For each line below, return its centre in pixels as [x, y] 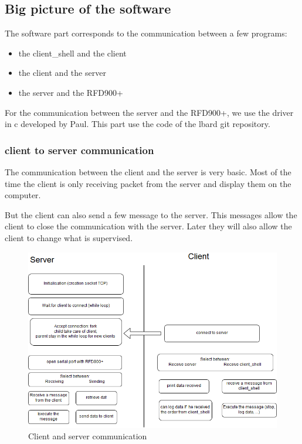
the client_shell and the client [72, 53]
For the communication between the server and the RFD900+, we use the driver [149, 112]
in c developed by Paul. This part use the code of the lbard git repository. [138, 124]
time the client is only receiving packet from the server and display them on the [148, 183]
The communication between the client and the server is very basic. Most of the [148, 171]
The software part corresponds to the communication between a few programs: [146, 33]
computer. [23, 195]
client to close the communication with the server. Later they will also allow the [148, 226]
